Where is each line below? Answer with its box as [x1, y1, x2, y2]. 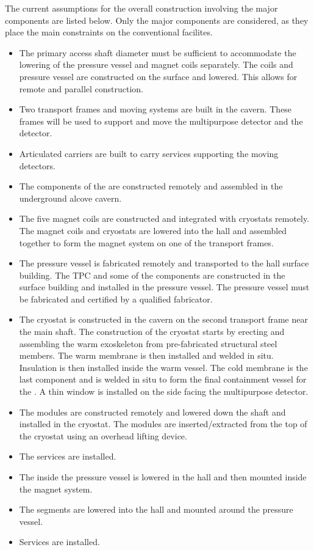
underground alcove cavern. [19, 191, 122, 204]
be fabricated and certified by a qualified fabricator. [19, 292, 213, 305]
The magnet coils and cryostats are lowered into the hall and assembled [19, 224, 287, 237]
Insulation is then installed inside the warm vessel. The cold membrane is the [19, 361, 308, 373]
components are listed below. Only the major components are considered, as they [5, 13, 309, 26]
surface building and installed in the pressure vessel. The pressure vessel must [19, 280, 310, 293]
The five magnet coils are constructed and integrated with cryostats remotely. [19, 212, 310, 225]
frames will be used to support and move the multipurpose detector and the [19, 114, 303, 127]
